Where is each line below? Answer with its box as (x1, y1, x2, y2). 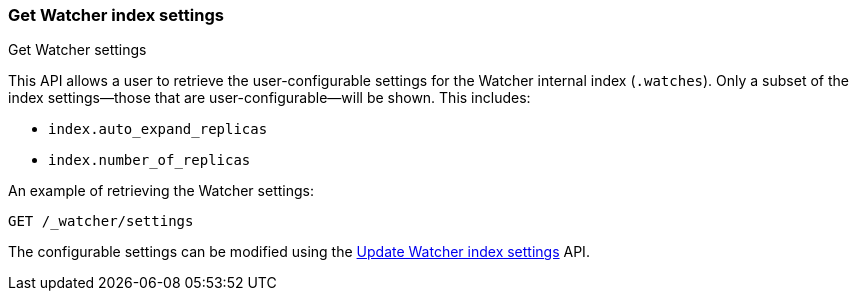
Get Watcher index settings (8, 5, 224, 25)
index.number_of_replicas (48, 152, 251, 169)
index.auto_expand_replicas (48, 121, 268, 138)
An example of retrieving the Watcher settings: (8, 182, 314, 200)
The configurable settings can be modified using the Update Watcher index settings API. (8, 243, 590, 261)
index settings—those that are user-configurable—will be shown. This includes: (8, 89, 531, 107)
